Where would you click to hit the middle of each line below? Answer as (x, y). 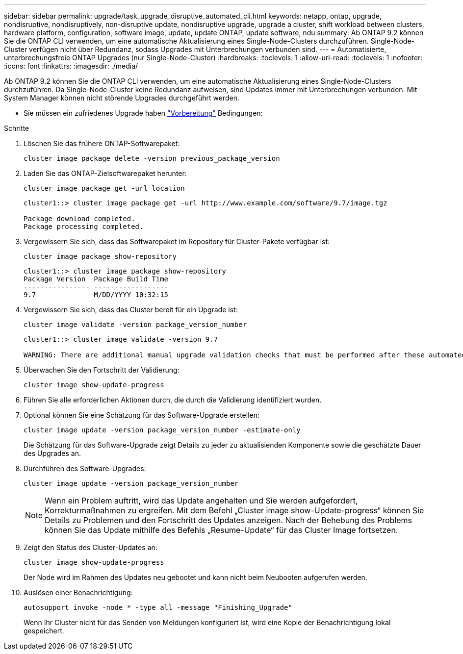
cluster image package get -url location (104, 188)
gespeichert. (44, 631)
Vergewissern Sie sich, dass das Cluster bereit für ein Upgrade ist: (131, 310)
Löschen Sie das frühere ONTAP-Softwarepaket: (102, 143)
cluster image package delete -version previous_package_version (152, 158)
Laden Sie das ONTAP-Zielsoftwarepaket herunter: (105, 173)
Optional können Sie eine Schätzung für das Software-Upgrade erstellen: (141, 415)
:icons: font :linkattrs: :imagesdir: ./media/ (71, 66)
